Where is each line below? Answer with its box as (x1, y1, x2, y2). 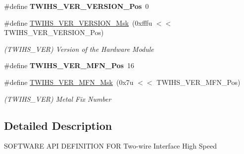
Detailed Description (4, 117, 112, 133)
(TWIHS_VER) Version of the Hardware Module (4, 43, 154, 54)
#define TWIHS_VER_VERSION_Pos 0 (4, 1, 149, 11)
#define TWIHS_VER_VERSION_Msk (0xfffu (4, 17, 152, 28)
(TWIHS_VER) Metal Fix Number (4, 93, 111, 104)
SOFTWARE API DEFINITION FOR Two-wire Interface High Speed (4, 141, 217, 151)
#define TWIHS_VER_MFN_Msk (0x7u (4, 77, 134, 87)
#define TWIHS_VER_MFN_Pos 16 (4, 60, 134, 71)
